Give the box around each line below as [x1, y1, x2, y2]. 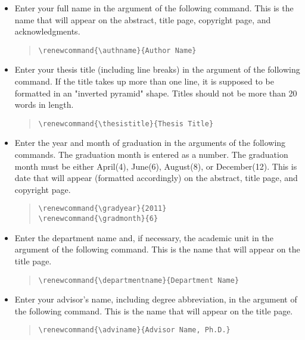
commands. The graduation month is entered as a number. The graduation [14, 148, 288, 161]
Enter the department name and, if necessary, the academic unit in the [14, 231, 273, 244]
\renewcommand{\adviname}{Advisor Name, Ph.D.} [38, 326, 231, 335]
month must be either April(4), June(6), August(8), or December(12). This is [14, 160, 297, 172]
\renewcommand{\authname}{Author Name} [38, 46, 197, 55]
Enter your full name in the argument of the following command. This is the [14, 2, 294, 14]
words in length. [14, 98, 74, 111]
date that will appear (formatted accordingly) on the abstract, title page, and [14, 171, 298, 184]
